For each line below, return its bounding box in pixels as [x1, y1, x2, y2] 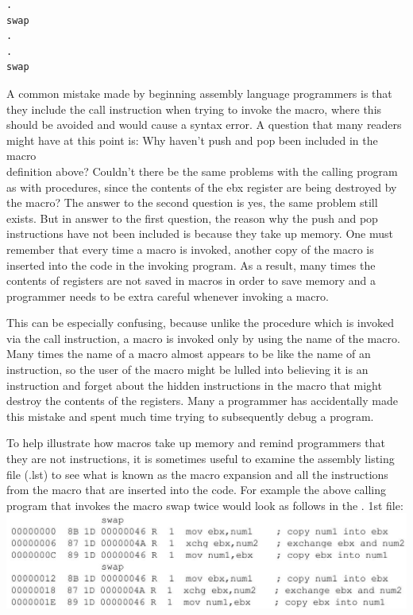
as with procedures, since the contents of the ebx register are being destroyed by [6, 178, 397, 195]
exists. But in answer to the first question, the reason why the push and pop [6, 209, 378, 226]
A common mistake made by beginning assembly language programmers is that [6, 84, 392, 101]
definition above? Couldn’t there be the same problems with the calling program [6, 162, 398, 179]
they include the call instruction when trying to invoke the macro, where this [6, 100, 382, 117]
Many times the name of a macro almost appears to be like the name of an [6, 345, 371, 362]
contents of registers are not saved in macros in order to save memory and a [6, 272, 376, 289]
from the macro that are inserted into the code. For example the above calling [6, 481, 387, 498]
